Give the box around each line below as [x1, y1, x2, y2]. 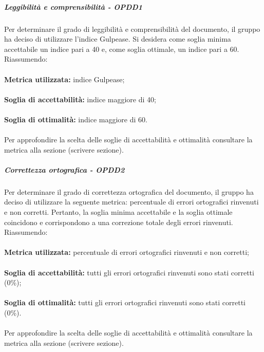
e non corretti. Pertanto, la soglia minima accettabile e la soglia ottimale [4, 207, 233, 217]
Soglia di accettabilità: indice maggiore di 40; [4, 94, 156, 104]
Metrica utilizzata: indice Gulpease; [4, 73, 125, 84]
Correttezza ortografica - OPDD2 [4, 164, 125, 175]
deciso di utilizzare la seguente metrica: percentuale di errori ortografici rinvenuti [4, 196, 259, 207]
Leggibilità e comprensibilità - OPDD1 [4, 1, 143, 12]
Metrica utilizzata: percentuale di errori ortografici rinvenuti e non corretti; [4, 247, 249, 257]
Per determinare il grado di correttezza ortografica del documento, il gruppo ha [4, 186, 254, 197]
